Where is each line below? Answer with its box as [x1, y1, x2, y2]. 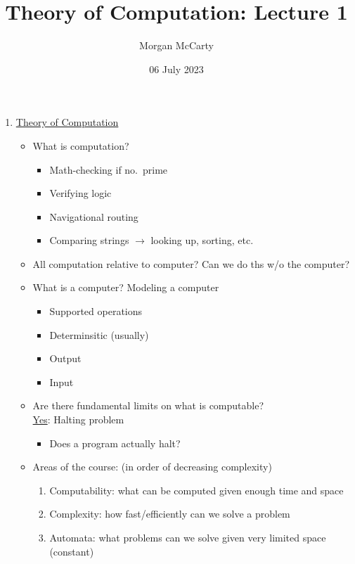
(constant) [49, 544, 94, 558]
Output [49, 351, 82, 366]
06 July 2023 [149, 61, 204, 76]
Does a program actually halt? [49, 435, 181, 450]
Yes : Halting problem [32, 412, 124, 427]
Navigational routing [49, 209, 138, 224]
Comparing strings [49, 233, 129, 248]
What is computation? [32, 138, 129, 153]
